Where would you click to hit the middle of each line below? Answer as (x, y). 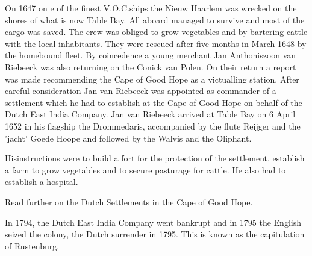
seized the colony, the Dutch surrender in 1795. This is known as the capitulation (155, 234)
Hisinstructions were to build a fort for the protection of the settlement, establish (155, 158)
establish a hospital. (42, 182)
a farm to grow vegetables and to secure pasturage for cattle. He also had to (145, 170)
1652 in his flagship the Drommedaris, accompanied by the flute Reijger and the (153, 126)
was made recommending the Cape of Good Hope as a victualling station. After (152, 79)
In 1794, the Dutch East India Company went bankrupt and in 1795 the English (153, 222)
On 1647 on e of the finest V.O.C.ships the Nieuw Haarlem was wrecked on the (151, 8)
